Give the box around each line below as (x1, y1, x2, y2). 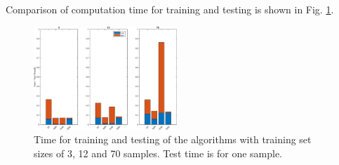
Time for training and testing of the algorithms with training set (34, 132, 312, 147)
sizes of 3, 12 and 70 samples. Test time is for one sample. (34, 146, 283, 161)
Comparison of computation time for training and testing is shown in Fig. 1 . (6, 2, 334, 16)
